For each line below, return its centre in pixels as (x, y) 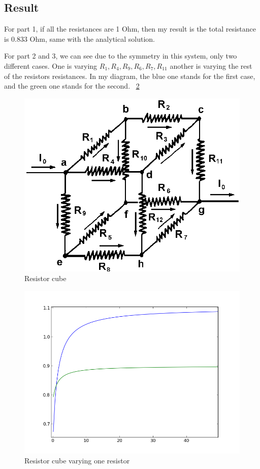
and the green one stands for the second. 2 (72, 86)
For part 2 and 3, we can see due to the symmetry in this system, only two (121, 56)
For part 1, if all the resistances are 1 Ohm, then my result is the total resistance (130, 29)
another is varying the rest (211, 65)
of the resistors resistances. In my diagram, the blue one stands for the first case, (130, 76)
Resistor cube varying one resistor (77, 461)
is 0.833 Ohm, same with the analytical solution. (79, 38)
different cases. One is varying (51, 65)
